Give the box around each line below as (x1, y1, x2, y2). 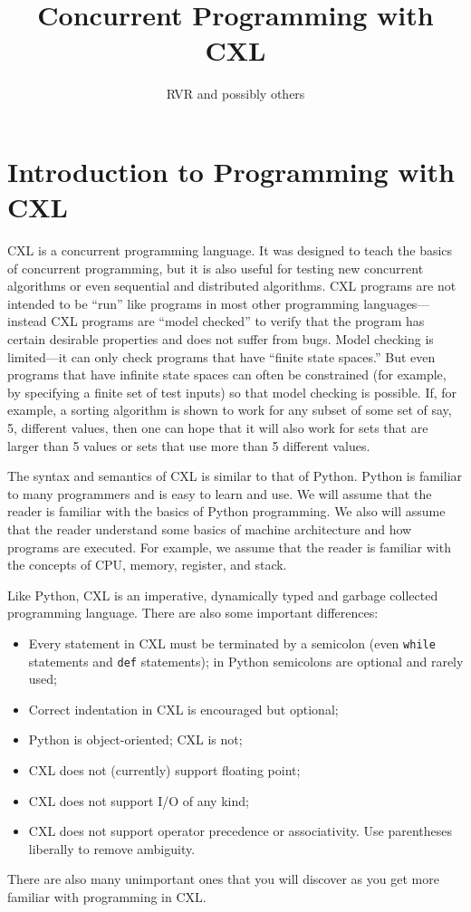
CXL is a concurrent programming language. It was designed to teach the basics (7, 241, 453, 260)
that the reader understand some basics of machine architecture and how (7, 519, 412, 538)
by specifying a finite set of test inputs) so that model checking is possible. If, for (7, 382, 457, 401)
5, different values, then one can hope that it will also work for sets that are (7, 418, 428, 437)
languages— (363, 293, 430, 312)
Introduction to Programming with (7, 152, 455, 189)
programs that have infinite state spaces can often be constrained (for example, (7, 365, 447, 384)
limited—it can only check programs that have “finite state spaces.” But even (7, 347, 436, 366)
